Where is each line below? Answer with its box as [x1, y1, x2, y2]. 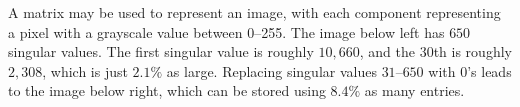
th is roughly [433, 41, 512, 62]
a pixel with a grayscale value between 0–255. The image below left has [8, 21, 445, 42]
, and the [359, 41, 415, 62]
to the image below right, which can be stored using [8, 80, 326, 101]
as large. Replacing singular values [166, 60, 377, 81]
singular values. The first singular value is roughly [8, 41, 314, 62]
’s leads [467, 60, 512, 81]
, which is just [42, 60, 128, 81]
